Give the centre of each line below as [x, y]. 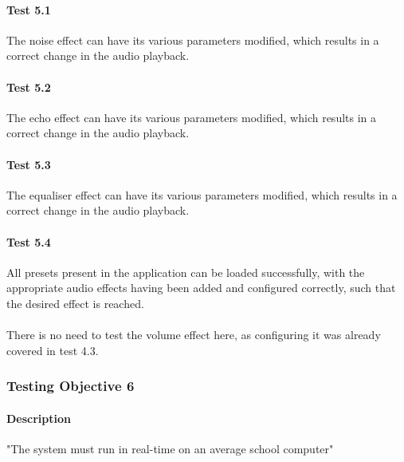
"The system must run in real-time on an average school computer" [170, 448]
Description [39, 418]
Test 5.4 [29, 241]
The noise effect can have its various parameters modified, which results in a [193, 39]
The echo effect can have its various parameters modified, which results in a [192, 117]
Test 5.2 [29, 87]
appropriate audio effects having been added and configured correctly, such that [201, 288]
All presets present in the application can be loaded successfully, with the [186, 272]
